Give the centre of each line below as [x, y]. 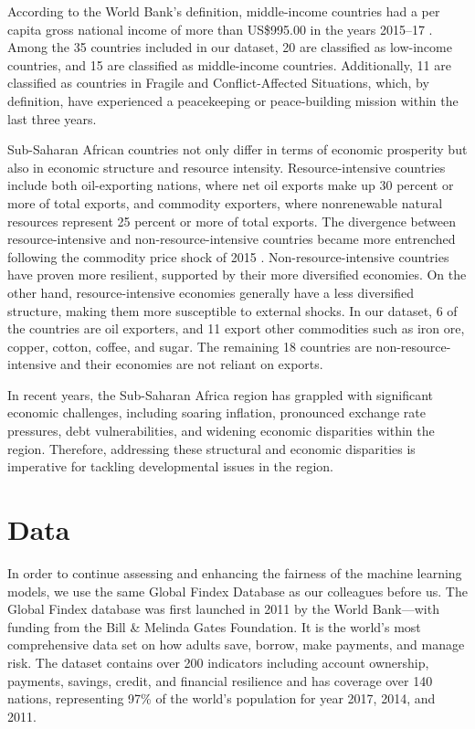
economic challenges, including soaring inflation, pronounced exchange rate [217, 412]
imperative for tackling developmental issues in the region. [170, 466]
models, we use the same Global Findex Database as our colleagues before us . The [237, 591]
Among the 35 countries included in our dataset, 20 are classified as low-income [230, 47]
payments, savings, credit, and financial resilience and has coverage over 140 [220, 680]
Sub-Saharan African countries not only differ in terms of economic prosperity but [237, 149]
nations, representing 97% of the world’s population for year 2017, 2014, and [222, 698]
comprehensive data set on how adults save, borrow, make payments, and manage [236, 644]
